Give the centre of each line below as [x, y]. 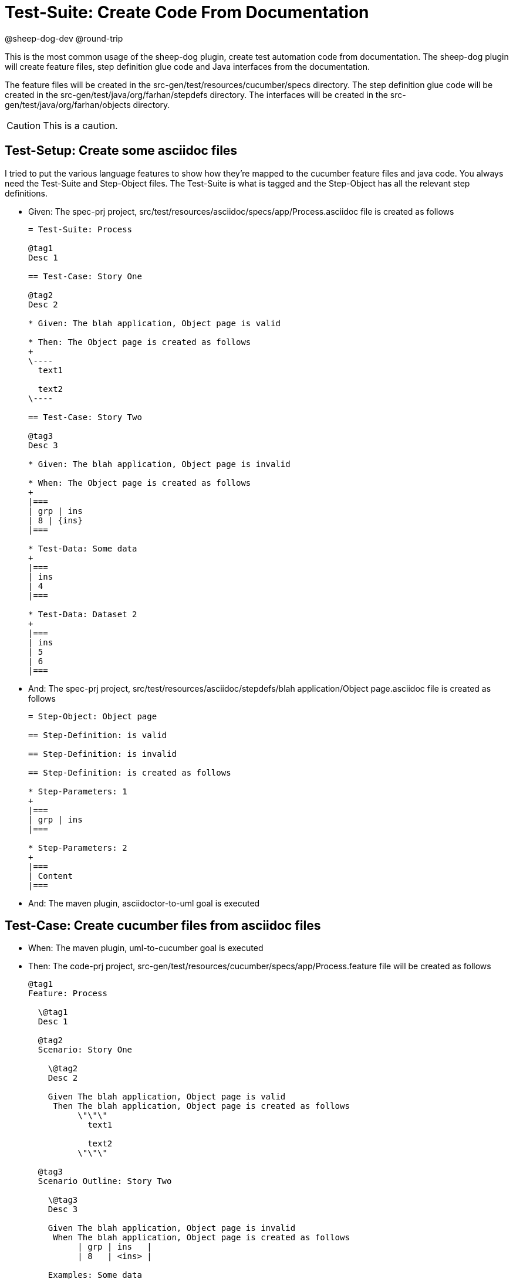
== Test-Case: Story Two [85, 417]
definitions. [26, 193]
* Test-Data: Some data [83, 548]
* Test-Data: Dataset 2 [83, 614]
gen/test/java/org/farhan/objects [68, 104]
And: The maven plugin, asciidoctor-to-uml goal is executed [144, 903]
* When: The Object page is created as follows [140, 483]
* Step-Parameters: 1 [78, 791]
